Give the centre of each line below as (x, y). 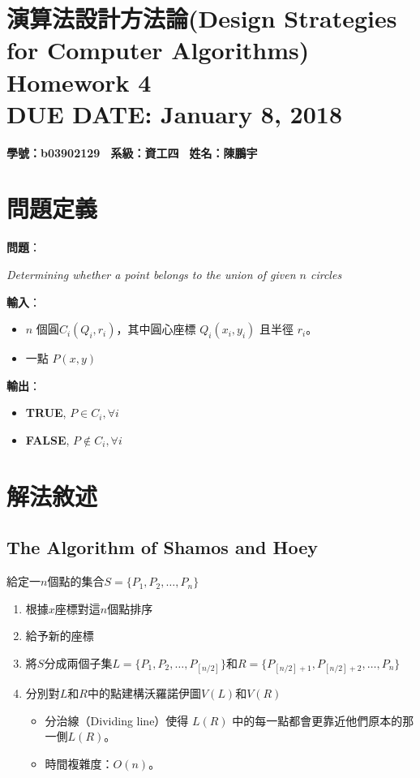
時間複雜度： (79, 763)
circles (326, 274)
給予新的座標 (60, 636)
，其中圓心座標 (156, 329)
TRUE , (46, 413)
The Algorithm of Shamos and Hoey (162, 547)
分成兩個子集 (78, 662)
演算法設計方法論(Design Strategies (202, 18)
